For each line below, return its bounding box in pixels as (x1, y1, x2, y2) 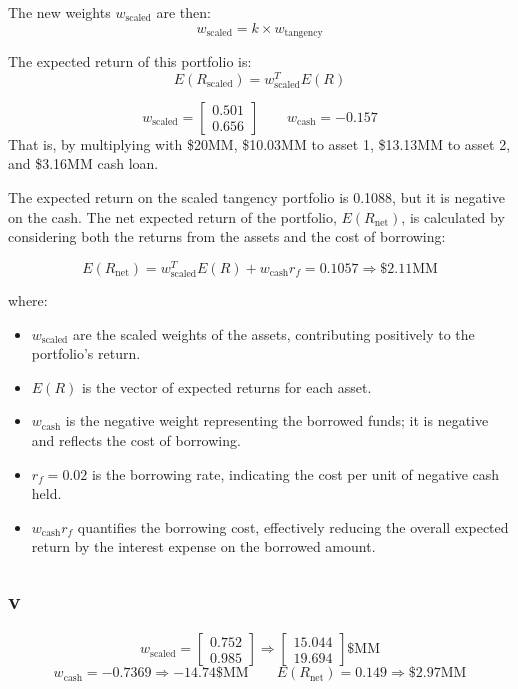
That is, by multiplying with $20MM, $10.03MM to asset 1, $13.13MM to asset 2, (8, 133, 511, 154)
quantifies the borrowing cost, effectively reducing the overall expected (77, 516, 509, 537)
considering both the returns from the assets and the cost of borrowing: (8, 226, 446, 247)
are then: (156, 2, 211, 22)
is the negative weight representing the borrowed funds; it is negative (65, 410, 489, 431)
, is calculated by (401, 206, 505, 227)
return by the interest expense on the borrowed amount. (31, 536, 376, 557)
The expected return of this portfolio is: (8, 51, 252, 72)
